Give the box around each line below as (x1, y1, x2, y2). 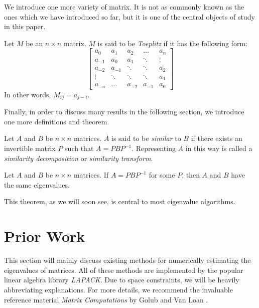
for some (149, 170, 175, 180)
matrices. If (73, 170, 109, 180)
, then (182, 170, 200, 180)
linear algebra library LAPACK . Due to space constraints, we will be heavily (4, 274, 239, 285)
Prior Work (4, 226, 85, 246)
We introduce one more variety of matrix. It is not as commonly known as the (4, 2, 244, 12)
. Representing (132, 143, 176, 153)
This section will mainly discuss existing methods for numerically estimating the (4, 255, 251, 265)
